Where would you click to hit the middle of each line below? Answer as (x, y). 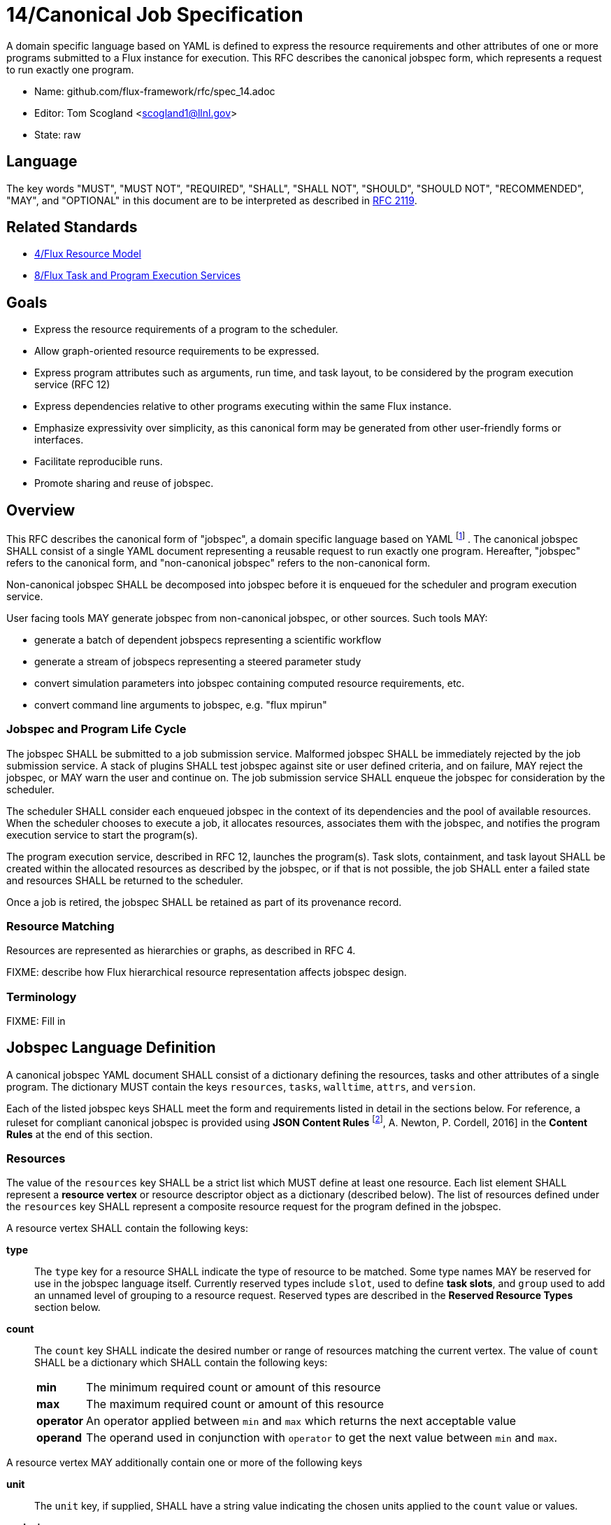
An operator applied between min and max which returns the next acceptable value (301, 1421)
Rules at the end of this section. (80, 1134)
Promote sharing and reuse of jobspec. (124, 483)
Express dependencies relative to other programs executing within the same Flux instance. (243, 406)
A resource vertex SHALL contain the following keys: (127, 1228)
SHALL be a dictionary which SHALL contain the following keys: (181, 1363)
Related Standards (72, 227)
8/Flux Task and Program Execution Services (138, 276)
